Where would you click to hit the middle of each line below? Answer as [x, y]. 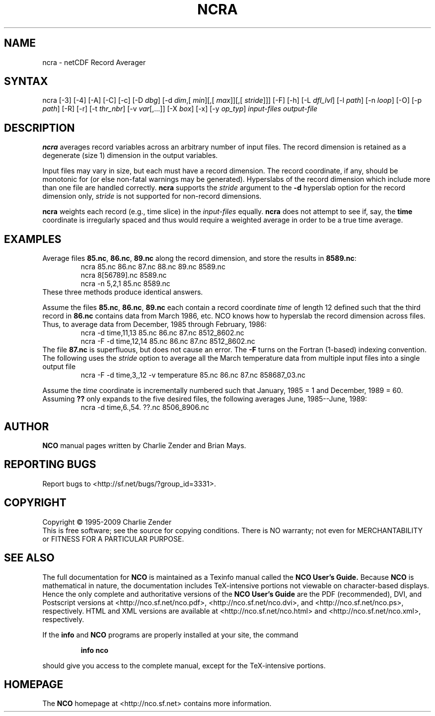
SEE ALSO [29, 558]
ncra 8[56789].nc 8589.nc [124, 275]
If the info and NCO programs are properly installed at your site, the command [170, 635]
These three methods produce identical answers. [123, 292]
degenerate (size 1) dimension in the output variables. [130, 156]
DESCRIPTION [39, 128]
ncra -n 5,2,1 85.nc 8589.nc [125, 284]
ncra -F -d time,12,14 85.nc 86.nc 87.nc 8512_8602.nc [168, 341]
